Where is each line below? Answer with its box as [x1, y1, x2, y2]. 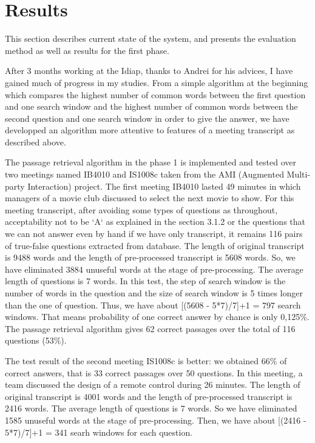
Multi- [286, 168, 311, 181]
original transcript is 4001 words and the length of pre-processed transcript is [5, 390, 293, 402]
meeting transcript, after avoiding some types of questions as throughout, [5, 203, 278, 216]
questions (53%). [5, 334, 67, 347]
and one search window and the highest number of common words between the [5, 100, 298, 113]
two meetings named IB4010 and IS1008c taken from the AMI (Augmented [5, 168, 284, 181]
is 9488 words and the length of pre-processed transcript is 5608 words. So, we [5, 251, 296, 264]
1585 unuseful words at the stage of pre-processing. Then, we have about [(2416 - [5, 413, 307, 426]
